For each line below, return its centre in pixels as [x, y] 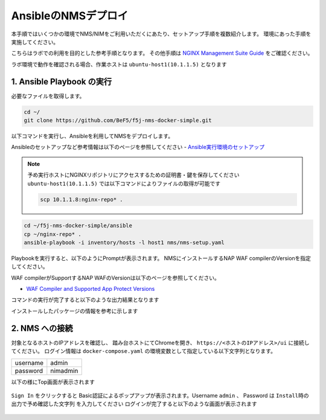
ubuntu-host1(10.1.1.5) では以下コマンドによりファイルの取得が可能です [124, 183]
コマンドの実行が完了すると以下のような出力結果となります [85, 300]
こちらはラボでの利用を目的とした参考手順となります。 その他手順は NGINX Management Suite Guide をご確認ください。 [162, 53]
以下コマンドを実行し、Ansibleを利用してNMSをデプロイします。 [92, 136]
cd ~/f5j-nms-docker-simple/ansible [78, 226]
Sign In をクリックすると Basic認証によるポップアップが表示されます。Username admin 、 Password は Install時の [160, 395]
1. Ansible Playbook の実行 [61, 81]
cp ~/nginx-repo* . [53, 234]
